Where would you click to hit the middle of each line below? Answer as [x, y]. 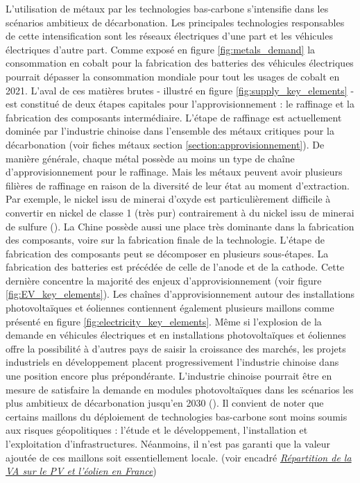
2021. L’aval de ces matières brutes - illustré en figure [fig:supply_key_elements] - [180, 90]
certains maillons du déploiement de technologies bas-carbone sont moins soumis [177, 416]
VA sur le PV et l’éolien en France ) [81, 471]
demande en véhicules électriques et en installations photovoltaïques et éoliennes [176, 335]
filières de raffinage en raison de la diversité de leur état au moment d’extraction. [178, 185]
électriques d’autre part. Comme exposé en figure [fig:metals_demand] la [161, 49]
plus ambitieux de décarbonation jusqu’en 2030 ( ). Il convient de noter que [165, 403]
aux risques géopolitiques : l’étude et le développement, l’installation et [157, 430]
